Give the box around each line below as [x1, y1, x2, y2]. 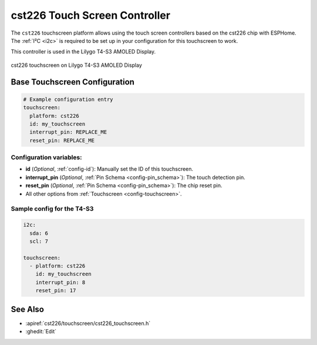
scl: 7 [29, 238, 49, 245]
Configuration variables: [11, 153, 82, 161]
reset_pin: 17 [35, 287, 76, 294]
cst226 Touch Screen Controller [11, 9, 170, 22]
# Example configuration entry [23, 96, 114, 103]
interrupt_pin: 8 [35, 279, 86, 286]
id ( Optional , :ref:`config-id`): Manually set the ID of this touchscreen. [25, 165, 194, 172]
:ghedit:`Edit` [25, 328, 57, 335]
